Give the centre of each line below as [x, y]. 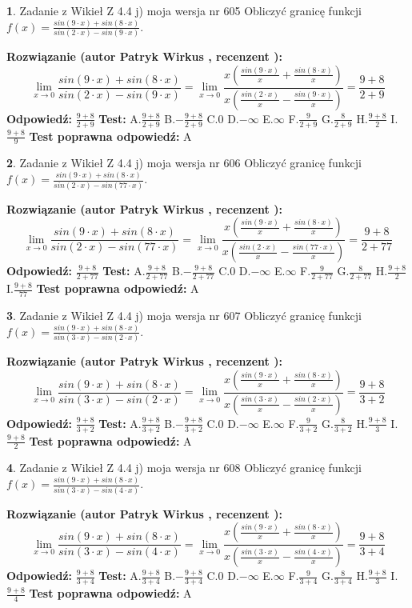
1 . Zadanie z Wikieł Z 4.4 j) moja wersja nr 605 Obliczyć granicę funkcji [184, 10]
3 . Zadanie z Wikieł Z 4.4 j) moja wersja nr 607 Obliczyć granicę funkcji [184, 315]
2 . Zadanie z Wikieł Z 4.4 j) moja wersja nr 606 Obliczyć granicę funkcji [184, 163]
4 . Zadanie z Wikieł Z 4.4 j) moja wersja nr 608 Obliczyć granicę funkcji [184, 468]
